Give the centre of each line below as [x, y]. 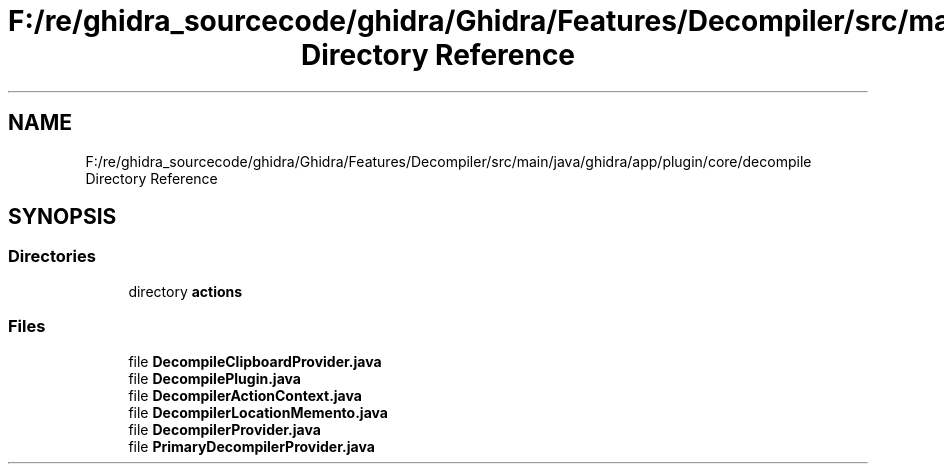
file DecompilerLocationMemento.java [258, 412]
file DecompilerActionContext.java [245, 395]
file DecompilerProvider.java [224, 429]
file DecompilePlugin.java [214, 378]
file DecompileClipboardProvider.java [255, 361]
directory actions [185, 291]
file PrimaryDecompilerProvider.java [251, 446]
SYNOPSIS [62, 217]
